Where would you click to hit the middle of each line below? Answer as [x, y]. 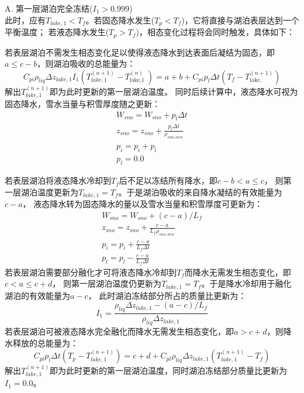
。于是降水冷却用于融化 [246, 283]
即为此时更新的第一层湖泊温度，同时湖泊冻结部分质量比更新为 [168, 370]
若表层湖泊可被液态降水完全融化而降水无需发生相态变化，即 [119, 331]
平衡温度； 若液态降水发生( [57, 32]
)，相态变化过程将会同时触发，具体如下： [215, 32]
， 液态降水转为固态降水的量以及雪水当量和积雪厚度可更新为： [143, 204]
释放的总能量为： [45, 342]
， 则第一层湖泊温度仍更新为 [107, 283]
